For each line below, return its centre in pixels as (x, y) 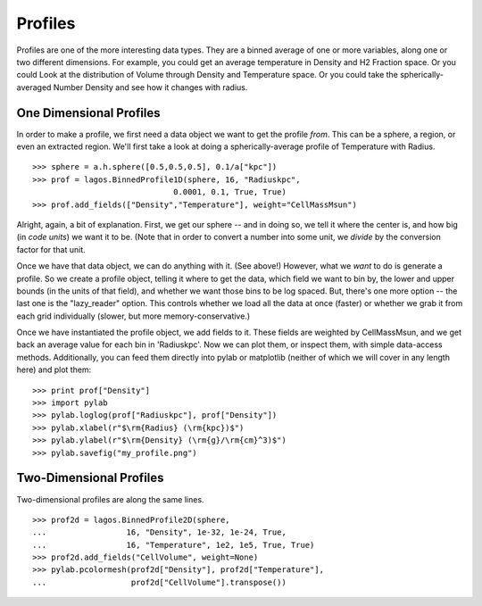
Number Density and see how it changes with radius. (150, 87)
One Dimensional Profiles (88, 113)
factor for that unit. (51, 249)
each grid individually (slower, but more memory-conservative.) (133, 316)
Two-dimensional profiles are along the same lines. (110, 499)
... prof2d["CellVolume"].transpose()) (160, 582)
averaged (34, 87)
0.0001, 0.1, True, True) (230, 192)
